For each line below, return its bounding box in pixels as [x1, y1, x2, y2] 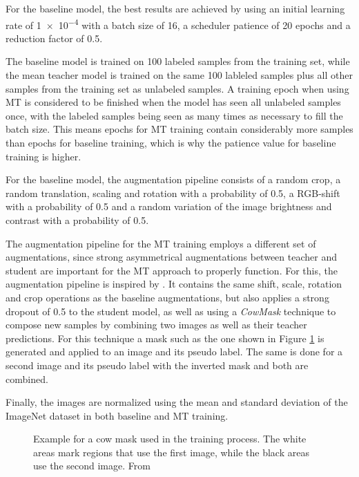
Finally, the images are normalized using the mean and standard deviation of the [6, 395, 348, 409]
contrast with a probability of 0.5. [6, 212, 149, 227]
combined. [6, 371, 48, 386]
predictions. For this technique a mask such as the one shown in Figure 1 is [6, 330, 324, 345]
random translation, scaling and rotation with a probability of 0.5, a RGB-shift [6, 185, 340, 200]
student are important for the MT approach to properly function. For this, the [6, 263, 338, 277]
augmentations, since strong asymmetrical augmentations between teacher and [6, 250, 337, 264]
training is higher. [6, 149, 81, 163]
